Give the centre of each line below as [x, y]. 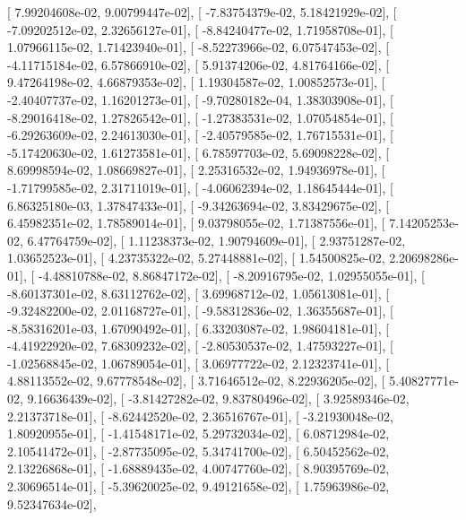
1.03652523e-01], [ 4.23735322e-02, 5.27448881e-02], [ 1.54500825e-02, [196, 258]
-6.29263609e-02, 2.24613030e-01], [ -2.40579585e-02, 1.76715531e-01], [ [200, 135]
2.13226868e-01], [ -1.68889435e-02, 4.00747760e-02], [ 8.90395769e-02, [198, 468]
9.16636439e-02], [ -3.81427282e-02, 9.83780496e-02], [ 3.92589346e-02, [218, 399]
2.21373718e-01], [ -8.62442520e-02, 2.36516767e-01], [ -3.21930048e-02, [200, 416]
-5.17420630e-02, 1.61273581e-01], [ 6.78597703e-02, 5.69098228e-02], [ [198, 152]
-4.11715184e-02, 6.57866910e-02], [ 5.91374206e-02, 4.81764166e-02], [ [198, 64]
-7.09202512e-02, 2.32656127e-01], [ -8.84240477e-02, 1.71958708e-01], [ [200, 29]
